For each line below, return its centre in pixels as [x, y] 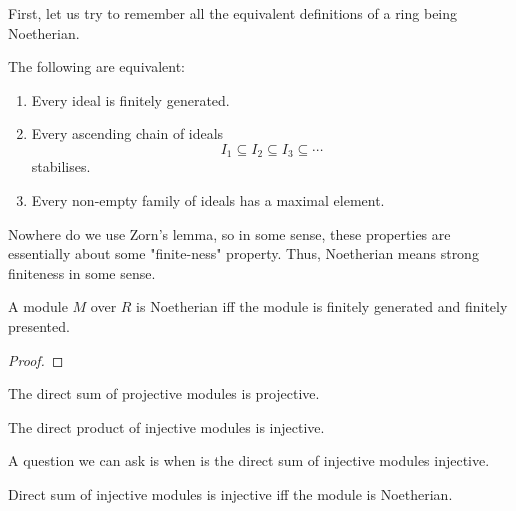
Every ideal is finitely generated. [130, 99]
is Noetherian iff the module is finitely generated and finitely [322, 306]
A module [38, 306]
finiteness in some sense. [82, 272]
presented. [39, 325]
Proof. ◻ [36, 359]
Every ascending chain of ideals [127, 133]
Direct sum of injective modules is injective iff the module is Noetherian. [230, 493]
